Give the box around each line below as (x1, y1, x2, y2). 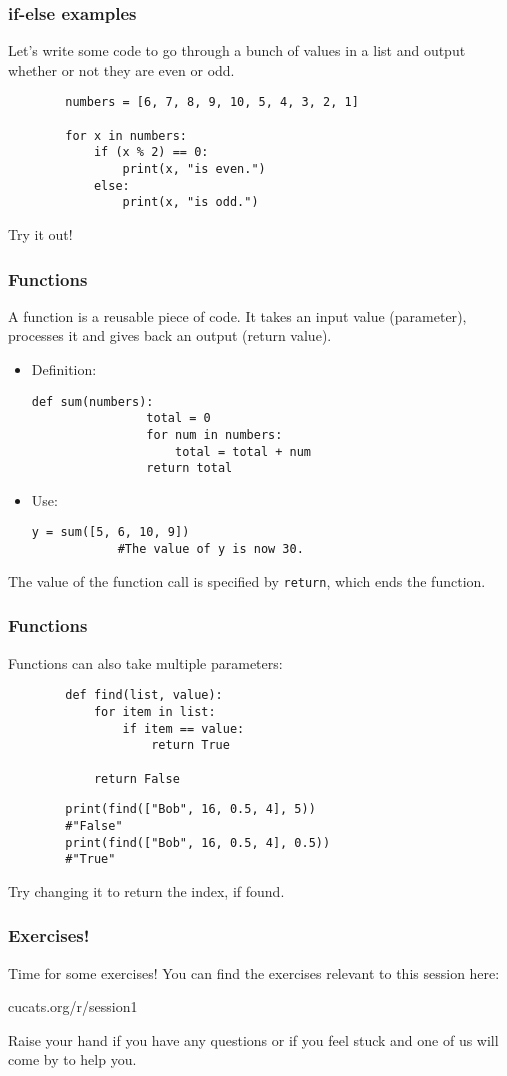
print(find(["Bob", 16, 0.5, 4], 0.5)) (65, 835, 331, 850)
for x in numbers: (65, 128, 187, 143)
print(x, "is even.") (122, 162, 266, 177)
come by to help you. (8, 1049, 137, 1070)
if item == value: (122, 721, 245, 736)
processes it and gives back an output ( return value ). (8, 325, 332, 346)
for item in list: (93, 704, 216, 719)
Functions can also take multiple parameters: (8, 652, 283, 673)
